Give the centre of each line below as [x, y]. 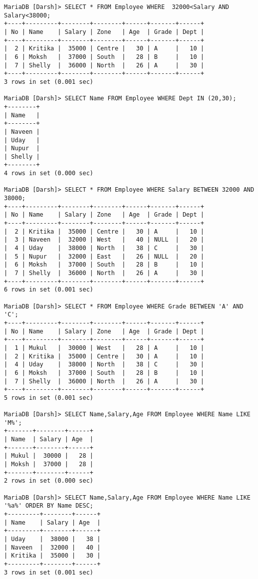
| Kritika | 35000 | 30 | [52, 556]
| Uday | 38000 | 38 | [52, 539]
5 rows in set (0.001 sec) [49, 398]
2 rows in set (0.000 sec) [49, 481]
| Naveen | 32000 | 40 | [52, 547]
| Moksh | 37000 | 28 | [49, 464]
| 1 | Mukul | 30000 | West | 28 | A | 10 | [104, 348]
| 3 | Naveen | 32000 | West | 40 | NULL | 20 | [104, 240]
